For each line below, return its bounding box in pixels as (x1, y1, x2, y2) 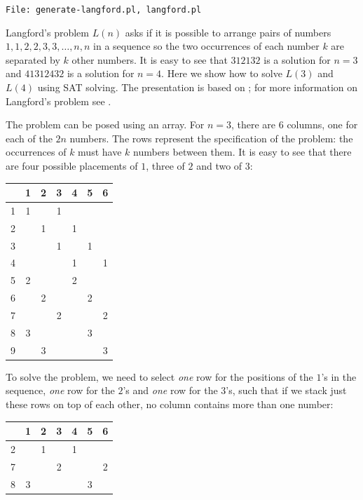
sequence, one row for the (6, 383, 115, 398)
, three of (146, 158, 185, 173)
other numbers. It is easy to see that (71, 52, 228, 67)
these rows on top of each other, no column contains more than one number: (6, 396, 334, 411)
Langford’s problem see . (6, 93, 111, 108)
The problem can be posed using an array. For (6, 117, 205, 132)
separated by (6, 52, 60, 67)
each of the (6, 130, 53, 145)
